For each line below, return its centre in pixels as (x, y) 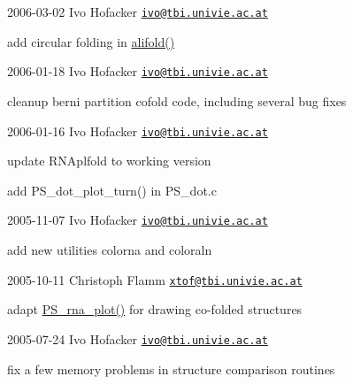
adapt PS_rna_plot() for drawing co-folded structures (155, 309)
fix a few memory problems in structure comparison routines (171, 369)
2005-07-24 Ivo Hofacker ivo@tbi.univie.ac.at (138, 338)
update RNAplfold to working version (109, 161)
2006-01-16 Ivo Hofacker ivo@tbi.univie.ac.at (138, 131)
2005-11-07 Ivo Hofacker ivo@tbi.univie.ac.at (138, 220)
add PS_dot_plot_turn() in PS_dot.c (112, 190)
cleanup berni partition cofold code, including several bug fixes (177, 100)
